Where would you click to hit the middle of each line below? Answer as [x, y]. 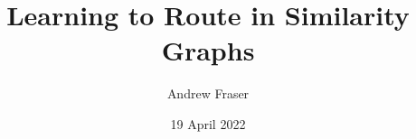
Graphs [208, 50]
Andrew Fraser [208, 93]
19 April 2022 [208, 123]
